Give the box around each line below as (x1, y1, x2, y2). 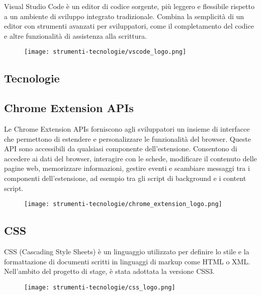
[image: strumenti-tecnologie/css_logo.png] (24, 283, 176, 291)
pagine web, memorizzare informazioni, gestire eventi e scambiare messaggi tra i (4, 163, 250, 173)
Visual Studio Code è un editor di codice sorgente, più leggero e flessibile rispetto (4, 1, 254, 11)
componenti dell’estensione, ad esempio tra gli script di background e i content (4, 172, 246, 183)
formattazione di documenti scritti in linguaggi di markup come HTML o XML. (4, 256, 250, 266)
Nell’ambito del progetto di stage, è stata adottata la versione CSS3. (4, 266, 215, 276)
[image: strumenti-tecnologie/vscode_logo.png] (24, 48, 187, 56)
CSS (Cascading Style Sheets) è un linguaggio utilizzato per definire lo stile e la (4, 246, 249, 257)
